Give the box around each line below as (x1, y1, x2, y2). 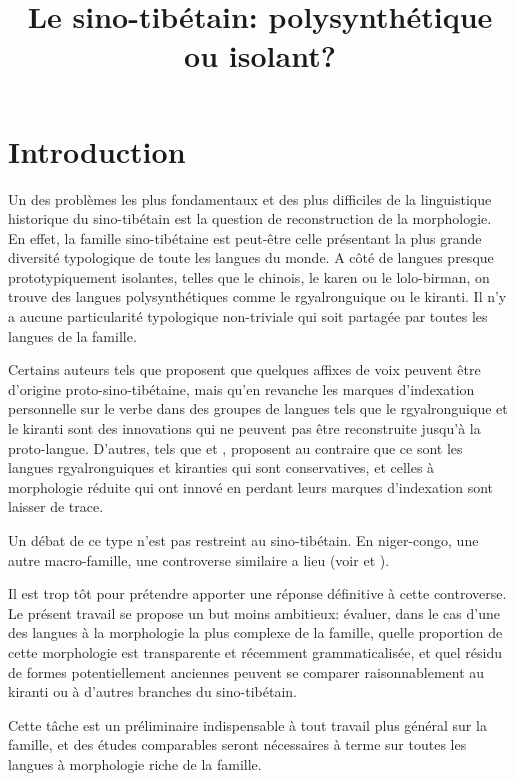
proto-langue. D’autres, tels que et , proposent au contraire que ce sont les (8, 437, 463, 458)
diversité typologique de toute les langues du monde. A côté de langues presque (8, 247, 494, 268)
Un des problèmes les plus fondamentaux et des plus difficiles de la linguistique (8, 188, 492, 209)
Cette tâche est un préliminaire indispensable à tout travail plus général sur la (8, 714, 487, 735)
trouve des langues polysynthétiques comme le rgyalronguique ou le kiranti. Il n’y (8, 286, 507, 307)
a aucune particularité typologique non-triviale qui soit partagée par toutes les (8, 306, 488, 327)
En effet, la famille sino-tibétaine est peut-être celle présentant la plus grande (8, 227, 482, 248)
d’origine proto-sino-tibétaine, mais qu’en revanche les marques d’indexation (8, 378, 475, 399)
